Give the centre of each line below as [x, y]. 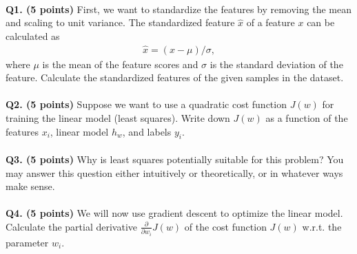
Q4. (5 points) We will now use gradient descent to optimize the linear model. [174, 213]
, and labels [147, 131]
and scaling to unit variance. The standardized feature [120, 22]
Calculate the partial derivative [72, 226]
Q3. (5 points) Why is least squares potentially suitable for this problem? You [175, 159]
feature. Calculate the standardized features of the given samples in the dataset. [175, 77]
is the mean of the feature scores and [120, 64]
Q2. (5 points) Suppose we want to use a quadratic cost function [146, 104]
